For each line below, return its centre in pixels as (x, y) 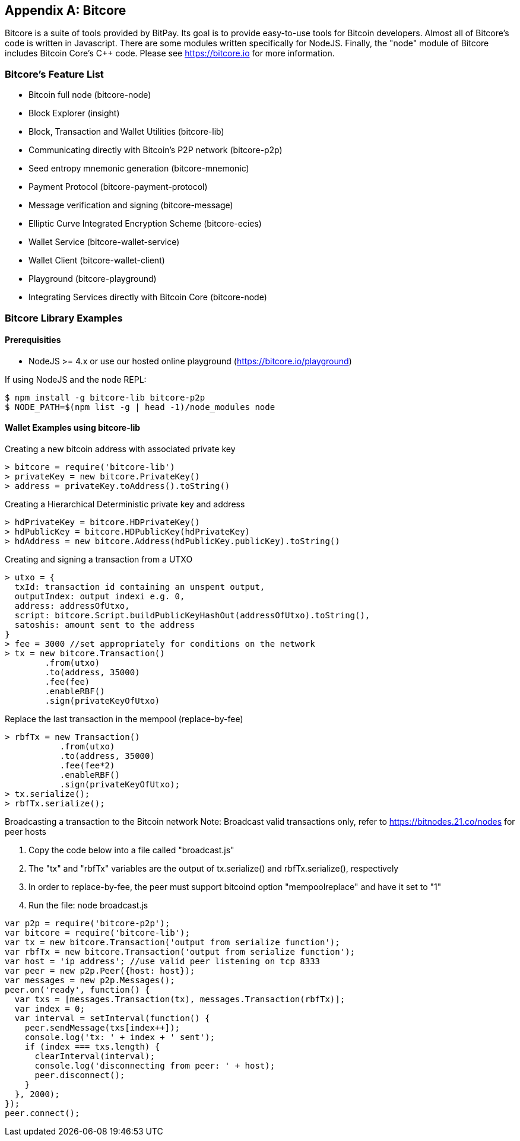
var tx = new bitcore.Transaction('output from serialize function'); (172, 942)
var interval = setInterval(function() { (112, 1018)
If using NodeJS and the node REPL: (76, 379)
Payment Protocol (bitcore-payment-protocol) (118, 187)
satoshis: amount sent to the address (105, 624)
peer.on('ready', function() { (77, 989)
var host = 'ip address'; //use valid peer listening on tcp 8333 (163, 961)
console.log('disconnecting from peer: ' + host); (155, 1065)
